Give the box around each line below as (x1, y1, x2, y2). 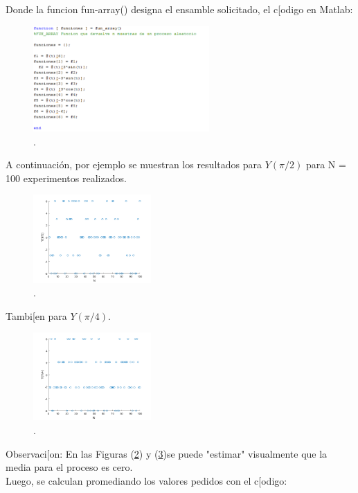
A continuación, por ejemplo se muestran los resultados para (6, 157, 262, 172)
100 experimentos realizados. (6, 170, 127, 185)
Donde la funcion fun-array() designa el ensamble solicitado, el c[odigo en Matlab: (6, 2, 353, 16)
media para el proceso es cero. (6, 460, 133, 474)
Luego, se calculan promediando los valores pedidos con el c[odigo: (6, 473, 287, 487)
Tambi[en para (6, 308, 67, 323)
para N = (305, 157, 346, 172)
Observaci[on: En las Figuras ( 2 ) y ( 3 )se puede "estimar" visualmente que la (6, 446, 328, 460)
